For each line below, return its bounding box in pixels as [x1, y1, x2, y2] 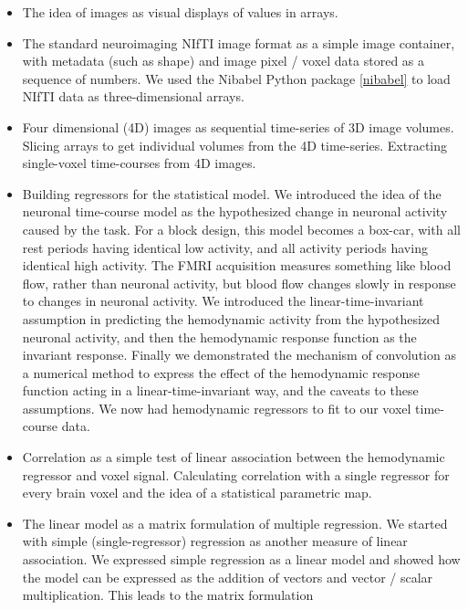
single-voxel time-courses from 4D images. [22, 153, 256, 173]
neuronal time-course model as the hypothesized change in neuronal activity [22, 202, 448, 221]
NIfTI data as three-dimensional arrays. [22, 87, 244, 106]
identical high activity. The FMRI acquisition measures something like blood [22, 256, 452, 275]
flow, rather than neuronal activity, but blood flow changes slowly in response [22, 273, 456, 292]
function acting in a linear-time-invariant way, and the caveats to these [22, 381, 419, 400]
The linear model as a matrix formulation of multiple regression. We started [22, 513, 448, 532]
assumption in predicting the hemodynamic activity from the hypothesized [22, 309, 441, 328]
